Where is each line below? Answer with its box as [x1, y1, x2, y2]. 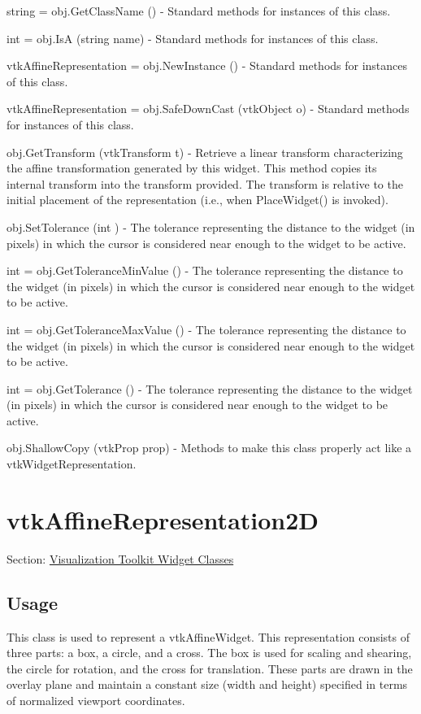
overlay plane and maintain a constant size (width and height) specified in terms [7, 676, 408, 693]
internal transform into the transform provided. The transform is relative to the [7, 175, 403, 192]
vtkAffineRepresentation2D [7, 503, 319, 536]
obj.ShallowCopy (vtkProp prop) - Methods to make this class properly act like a [7, 439, 412, 456]
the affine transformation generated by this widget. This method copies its [7, 159, 377, 176]
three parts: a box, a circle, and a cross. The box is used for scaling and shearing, [7, 644, 412, 661]
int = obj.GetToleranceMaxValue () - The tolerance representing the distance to [7, 320, 406, 337]
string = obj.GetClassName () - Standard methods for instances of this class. [7, 2, 391, 19]
